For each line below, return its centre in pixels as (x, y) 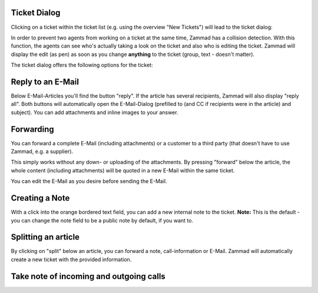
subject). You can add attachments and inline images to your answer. (95, 112)
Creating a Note (40, 198)
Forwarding (32, 129)
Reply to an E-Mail (45, 81)
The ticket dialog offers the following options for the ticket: (82, 65)
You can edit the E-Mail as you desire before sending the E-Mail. (89, 181)
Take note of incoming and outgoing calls (88, 276)
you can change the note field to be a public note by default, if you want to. (102, 220)
